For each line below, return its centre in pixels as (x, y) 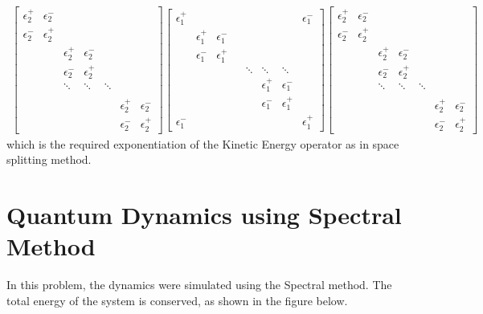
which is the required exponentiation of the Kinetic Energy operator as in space (203, 143)
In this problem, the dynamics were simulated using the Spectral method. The (199, 285)
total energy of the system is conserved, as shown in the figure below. (177, 300)
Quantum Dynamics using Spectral (204, 215)
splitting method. (49, 159)
